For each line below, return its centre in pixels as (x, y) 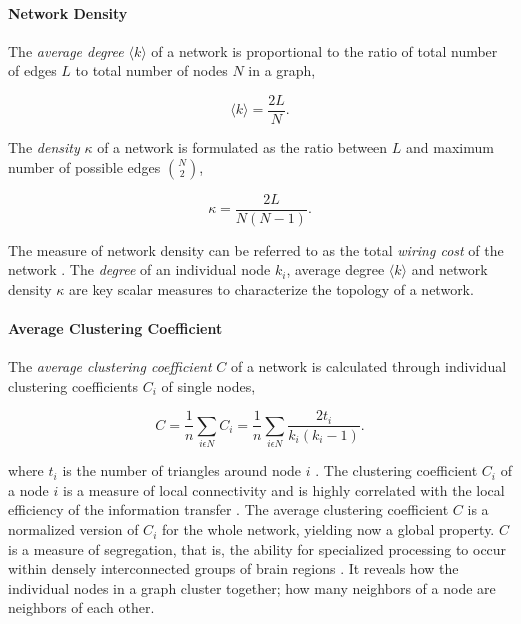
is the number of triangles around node (182, 470)
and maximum (449, 147)
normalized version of (73, 529)
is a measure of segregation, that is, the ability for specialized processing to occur (257, 548)
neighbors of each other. (81, 607)
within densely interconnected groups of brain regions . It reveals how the (233, 568)
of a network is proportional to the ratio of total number (324, 50)
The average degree (66, 50)
